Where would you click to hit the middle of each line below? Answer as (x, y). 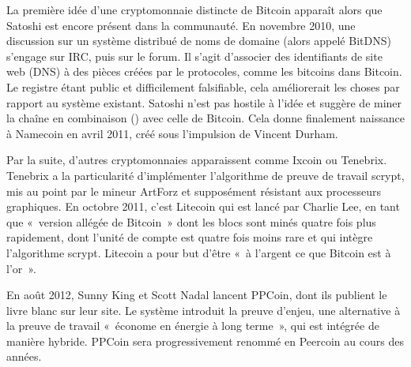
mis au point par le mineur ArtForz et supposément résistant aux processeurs (194, 191)
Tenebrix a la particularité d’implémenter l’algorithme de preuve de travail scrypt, (205, 175)
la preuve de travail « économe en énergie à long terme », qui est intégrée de (193, 326)
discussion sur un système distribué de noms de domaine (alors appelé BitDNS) (199, 41)
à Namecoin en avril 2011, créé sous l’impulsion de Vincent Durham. (172, 133)
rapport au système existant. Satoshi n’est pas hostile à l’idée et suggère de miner (204, 102)
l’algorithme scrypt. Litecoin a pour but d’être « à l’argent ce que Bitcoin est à (199, 252)
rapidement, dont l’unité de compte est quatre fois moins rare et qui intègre (190, 237)
